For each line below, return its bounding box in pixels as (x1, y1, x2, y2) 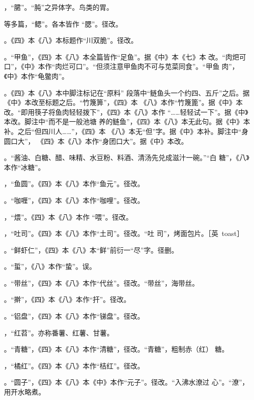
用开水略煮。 (4, 387, 45, 397)
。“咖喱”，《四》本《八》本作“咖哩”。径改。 (4, 195, 144, 205)
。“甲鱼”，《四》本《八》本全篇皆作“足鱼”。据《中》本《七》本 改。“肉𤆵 (4, 51, 239, 62)
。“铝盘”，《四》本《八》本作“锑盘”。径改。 (4, 311, 144, 321)
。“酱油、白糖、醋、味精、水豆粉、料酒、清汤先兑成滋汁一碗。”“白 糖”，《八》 (4, 152, 250, 163)
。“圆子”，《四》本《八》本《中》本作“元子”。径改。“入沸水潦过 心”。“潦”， (4, 377, 249, 387)
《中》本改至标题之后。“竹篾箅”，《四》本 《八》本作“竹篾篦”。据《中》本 (4, 97, 243, 107)
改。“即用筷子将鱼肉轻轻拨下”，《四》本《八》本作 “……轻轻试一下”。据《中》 (4, 106, 249, 117)
